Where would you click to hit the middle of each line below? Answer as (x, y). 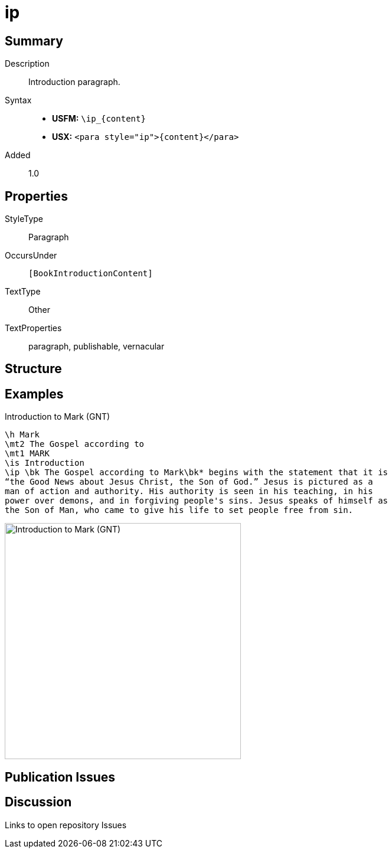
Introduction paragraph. (74, 82)
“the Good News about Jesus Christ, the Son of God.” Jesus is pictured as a (189, 482)
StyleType (24, 219)
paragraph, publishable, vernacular (97, 347)
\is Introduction (45, 463)
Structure (33, 369)
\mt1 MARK (27, 454)
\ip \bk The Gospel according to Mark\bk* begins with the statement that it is (197, 473)
